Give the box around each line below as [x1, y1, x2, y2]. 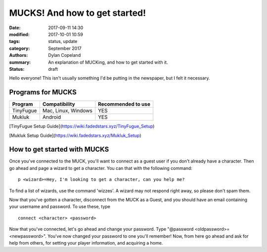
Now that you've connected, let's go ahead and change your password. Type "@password [9, 226, 194, 232]
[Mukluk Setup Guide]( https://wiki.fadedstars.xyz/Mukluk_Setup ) [9, 132, 141, 138]
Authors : [9, 52, 28, 58]
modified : [9, 31, 30, 37]
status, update [48, 39, 78, 44]
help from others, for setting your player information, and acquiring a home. [9, 240, 163, 246]
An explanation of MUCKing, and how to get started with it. [48, 59, 168, 65]
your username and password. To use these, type [9, 204, 111, 210]
